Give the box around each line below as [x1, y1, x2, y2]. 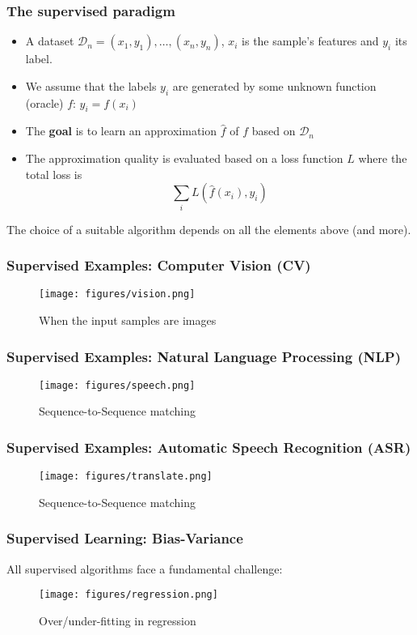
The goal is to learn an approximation [25, 122, 217, 139]
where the [358, 150, 407, 166]
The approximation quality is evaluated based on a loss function [25, 150, 343, 166]
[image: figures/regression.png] [39, 589, 218, 601]
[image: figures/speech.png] [39, 379, 196, 391]
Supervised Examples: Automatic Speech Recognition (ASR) [6, 437, 411, 457]
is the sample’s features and [242, 32, 379, 49]
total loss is [25, 165, 82, 182]
